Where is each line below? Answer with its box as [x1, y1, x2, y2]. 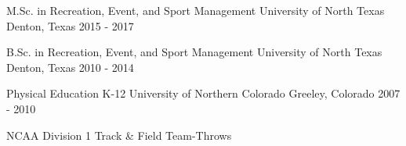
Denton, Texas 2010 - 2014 [6, 59, 134, 75]
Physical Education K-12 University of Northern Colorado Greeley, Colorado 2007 [6, 85, 401, 101]
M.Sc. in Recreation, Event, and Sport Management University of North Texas [6, 2, 385, 18]
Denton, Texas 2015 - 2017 [6, 17, 134, 34]
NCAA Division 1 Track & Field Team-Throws [6, 126, 232, 143]
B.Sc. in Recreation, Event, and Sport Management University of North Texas [6, 44, 382, 60]
